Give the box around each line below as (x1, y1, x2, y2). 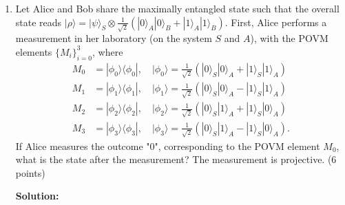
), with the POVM (250, 31, 328, 45)
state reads (15, 14, 62, 29)
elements (15, 44, 52, 58)
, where (92, 44, 123, 58)
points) (15, 165, 45, 180)
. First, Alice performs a (224, 14, 327, 29)
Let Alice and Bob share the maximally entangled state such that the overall (15, 1, 339, 15)
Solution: (15, 188, 59, 203)
